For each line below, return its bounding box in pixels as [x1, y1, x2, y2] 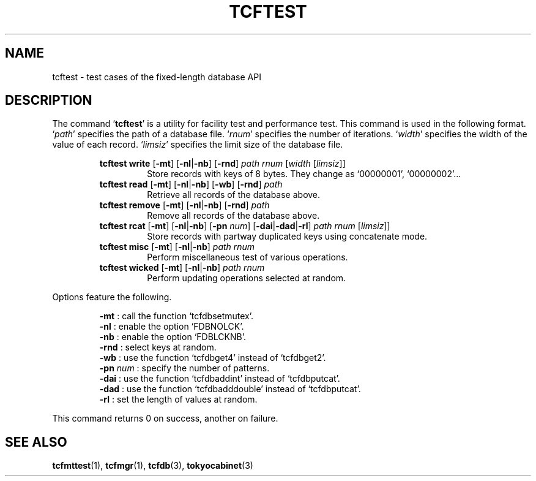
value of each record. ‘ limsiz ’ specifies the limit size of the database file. [52, 139, 343, 150]
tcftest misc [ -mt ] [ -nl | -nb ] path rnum [99, 241, 255, 252]
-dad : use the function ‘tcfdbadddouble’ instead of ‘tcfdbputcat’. [99, 384, 361, 395]
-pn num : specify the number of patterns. [99, 363, 270, 374]
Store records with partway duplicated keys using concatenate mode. [147, 231, 428, 242]
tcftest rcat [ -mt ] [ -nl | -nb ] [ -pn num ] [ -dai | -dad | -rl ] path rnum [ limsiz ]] [99, 221, 390, 232]
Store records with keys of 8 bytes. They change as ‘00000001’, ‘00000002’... [147, 169, 461, 180]
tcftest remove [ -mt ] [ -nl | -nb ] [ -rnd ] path [99, 200, 270, 211]
